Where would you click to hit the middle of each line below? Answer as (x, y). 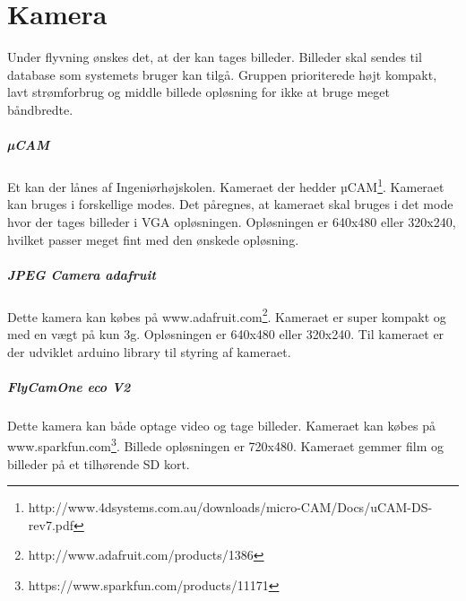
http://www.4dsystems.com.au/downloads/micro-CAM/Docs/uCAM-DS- (230, 507)
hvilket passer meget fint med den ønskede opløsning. (153, 239)
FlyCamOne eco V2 (69, 386)
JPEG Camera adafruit (82, 274)
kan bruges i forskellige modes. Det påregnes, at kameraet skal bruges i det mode (230, 204)
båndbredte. (40, 109)
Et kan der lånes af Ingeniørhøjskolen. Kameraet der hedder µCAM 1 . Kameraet (226, 185)
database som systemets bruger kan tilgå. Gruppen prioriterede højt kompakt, (222, 74)
